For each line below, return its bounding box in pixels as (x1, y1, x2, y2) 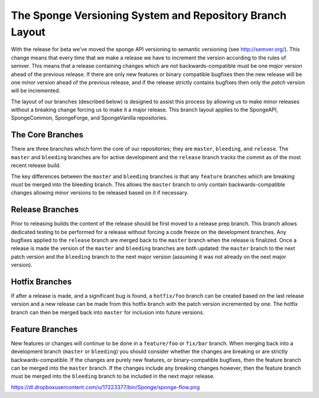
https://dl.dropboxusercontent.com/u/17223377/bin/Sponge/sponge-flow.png (11, 383, 200, 390)
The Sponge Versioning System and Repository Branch (11, 9, 287, 22)
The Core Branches (11, 130, 84, 140)
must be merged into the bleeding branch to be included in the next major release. (11, 373, 215, 380)
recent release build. (11, 162, 61, 169)
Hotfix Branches (11, 277, 72, 287)
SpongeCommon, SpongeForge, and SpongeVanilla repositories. (11, 114, 168, 121)
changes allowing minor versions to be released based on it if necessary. (11, 189, 189, 196)
